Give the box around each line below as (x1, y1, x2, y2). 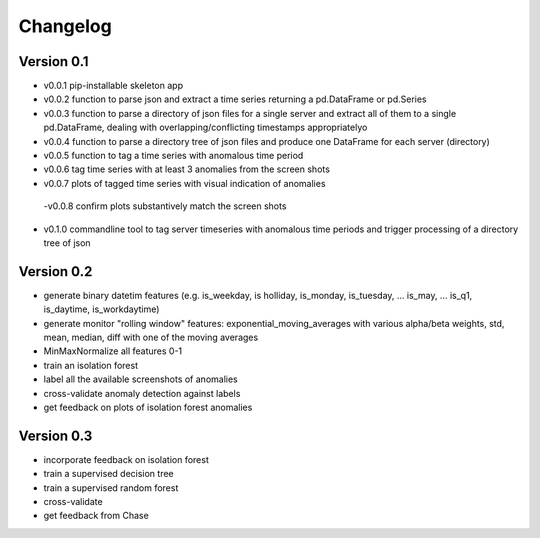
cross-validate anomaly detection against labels (43, 387, 241, 399)
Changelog (18, 15, 112, 37)
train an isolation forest (43, 359, 139, 371)
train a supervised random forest (43, 481, 179, 494)
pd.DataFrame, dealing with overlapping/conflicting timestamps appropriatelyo (43, 121, 368, 134)
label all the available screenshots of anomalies (43, 373, 239, 385)
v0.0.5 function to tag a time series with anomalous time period (43, 150, 304, 162)
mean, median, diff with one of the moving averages (43, 331, 259, 344)
